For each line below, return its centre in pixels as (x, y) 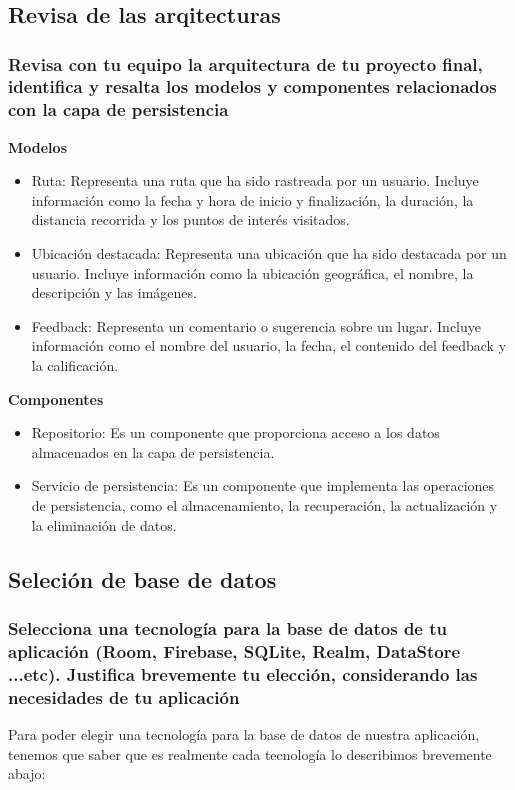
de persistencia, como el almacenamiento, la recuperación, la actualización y (264, 504)
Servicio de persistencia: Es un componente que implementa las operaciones (263, 485)
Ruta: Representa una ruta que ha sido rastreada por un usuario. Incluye (255, 180)
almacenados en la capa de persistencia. (153, 451)
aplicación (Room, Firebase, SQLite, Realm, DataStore (234, 650)
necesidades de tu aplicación (124, 696)
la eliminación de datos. (104, 524)
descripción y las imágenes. (114, 292)
